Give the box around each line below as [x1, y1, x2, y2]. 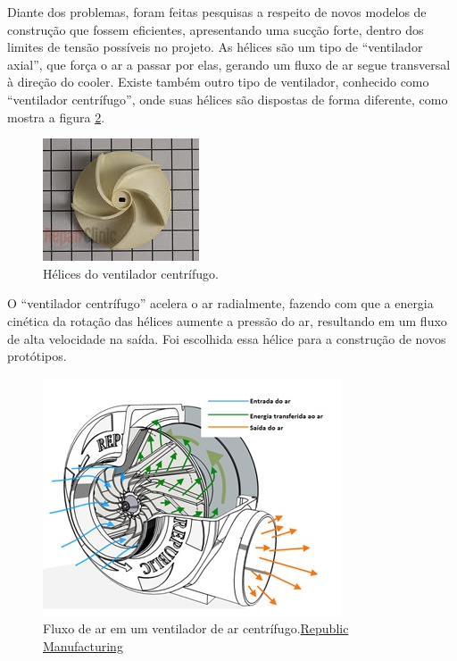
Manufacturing [43, 636, 123, 655]
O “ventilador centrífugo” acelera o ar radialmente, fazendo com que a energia [7, 294, 434, 313]
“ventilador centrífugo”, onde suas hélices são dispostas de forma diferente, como [7, 89, 448, 108]
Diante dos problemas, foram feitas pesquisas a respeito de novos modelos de [7, 3, 427, 21]
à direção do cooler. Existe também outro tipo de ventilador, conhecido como [7, 72, 429, 91]
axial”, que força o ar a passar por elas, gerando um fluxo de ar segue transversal [7, 54, 451, 73]
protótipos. [7, 347, 67, 365]
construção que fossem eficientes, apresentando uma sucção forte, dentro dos [7, 20, 424, 38]
